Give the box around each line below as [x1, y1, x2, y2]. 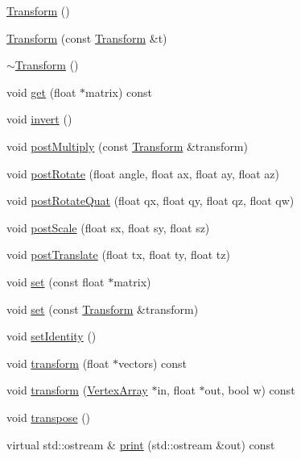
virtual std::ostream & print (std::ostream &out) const [6, 436, 275, 453]
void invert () [6, 111, 72, 127]
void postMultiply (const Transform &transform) [6, 137, 248, 154]
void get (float [6, 83, 76, 100]
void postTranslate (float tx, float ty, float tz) [6, 246, 230, 263]
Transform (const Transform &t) [6, 29, 167, 46]
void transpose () [6, 408, 91, 425]
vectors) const [118, 354, 187, 371]
